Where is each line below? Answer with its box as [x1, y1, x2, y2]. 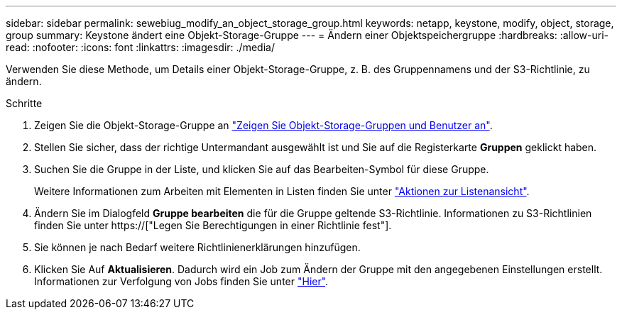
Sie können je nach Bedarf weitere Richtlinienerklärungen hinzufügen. [34, 241, 361, 253]
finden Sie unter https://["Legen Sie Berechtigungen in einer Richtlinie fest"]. [34, 219, 392, 231]
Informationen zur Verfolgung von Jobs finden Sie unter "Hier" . [34, 275, 329, 287]
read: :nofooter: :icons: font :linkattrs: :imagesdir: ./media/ [6, 41, 275, 53]
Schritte [6, 97, 43, 109]
